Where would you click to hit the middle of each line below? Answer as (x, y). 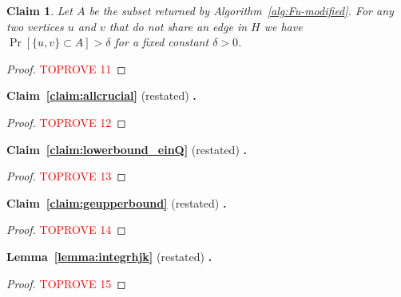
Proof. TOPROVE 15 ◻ (66, 283)
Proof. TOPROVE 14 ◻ (66, 230)
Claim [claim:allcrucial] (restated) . (101, 95)
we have (283, 26)
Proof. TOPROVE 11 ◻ (66, 68)
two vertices (35, 26)
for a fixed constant (162, 42)
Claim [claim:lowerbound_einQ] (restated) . (127, 149)
